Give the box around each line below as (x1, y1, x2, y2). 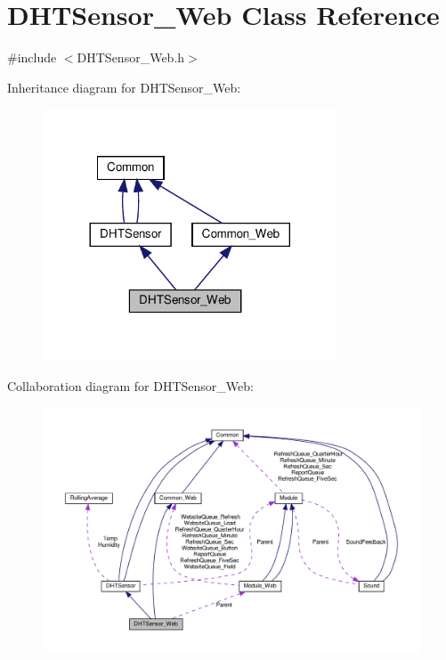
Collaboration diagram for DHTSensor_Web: (7, 376, 254, 395)
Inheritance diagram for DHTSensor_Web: (7, 77, 241, 96)
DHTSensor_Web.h (77, 48, 185, 67)
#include (7, 48, 57, 67)
